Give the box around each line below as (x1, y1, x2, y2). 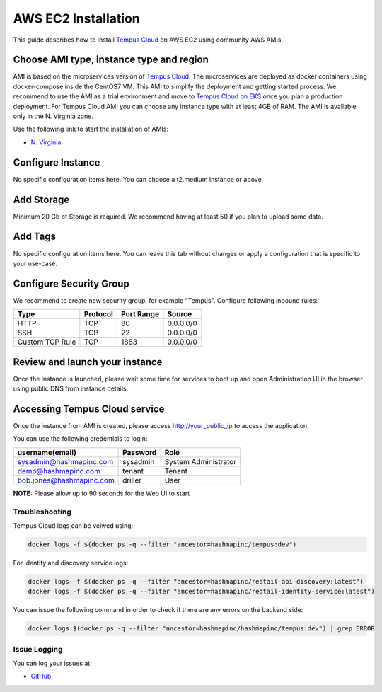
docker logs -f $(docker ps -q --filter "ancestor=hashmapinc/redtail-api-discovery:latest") (28, 577, 364, 585)
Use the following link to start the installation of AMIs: (13, 125, 169, 134)
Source (167, 309, 192, 319)
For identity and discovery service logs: (13, 558, 129, 567)
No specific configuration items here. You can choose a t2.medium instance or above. (13, 175, 264, 183)
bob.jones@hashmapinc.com (17, 475, 115, 485)
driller (122, 475, 142, 485)
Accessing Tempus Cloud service (13, 403, 165, 415)
